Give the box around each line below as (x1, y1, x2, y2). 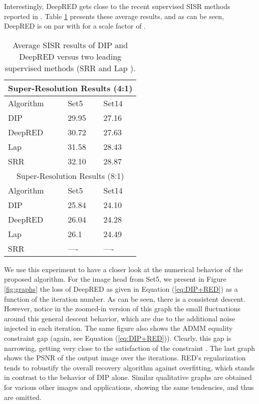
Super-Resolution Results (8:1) (16, 169, 124, 181)
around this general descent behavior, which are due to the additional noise (4, 313, 235, 323)
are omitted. (4, 391, 42, 402)
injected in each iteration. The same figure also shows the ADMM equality (4, 323, 233, 333)
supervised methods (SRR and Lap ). (5, 62, 136, 74)
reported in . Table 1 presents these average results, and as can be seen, (4, 11, 224, 21)
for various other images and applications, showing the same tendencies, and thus (4, 381, 254, 392)
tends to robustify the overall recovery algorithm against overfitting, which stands (4, 362, 255, 372)
